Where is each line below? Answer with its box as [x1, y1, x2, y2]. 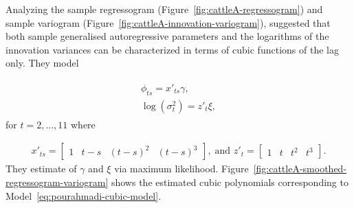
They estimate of [5, 161, 77, 176]
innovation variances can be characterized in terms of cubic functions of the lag [5, 42, 339, 56]
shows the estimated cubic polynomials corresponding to [111, 175, 349, 189]
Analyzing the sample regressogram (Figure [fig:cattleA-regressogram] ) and [5, 2, 323, 16]
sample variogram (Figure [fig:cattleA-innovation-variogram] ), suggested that [5, 15, 331, 30]
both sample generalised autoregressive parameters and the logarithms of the [5, 29, 329, 43]
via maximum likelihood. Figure [114, 161, 249, 176]
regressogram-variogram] [5, 175, 109, 189]
